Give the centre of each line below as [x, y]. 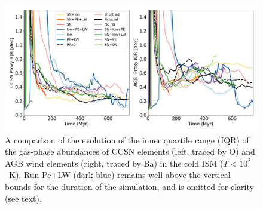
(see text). [23, 198]
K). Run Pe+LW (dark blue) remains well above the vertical [120, 175]
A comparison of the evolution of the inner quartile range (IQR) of [127, 139]
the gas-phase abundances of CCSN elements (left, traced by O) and [130, 151]
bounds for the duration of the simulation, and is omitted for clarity [129, 186]
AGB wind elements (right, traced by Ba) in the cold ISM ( [114, 163]
